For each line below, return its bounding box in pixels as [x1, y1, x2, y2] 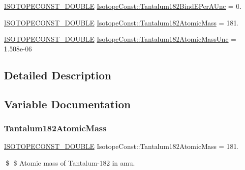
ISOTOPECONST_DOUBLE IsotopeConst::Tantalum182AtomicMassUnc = [4, 34, 237, 44]
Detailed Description [4, 67, 112, 82]
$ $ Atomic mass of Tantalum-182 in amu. [5, 157, 135, 168]
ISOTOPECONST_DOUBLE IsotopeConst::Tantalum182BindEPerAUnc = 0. [4, 1, 242, 11]
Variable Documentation [4, 96, 131, 111]
